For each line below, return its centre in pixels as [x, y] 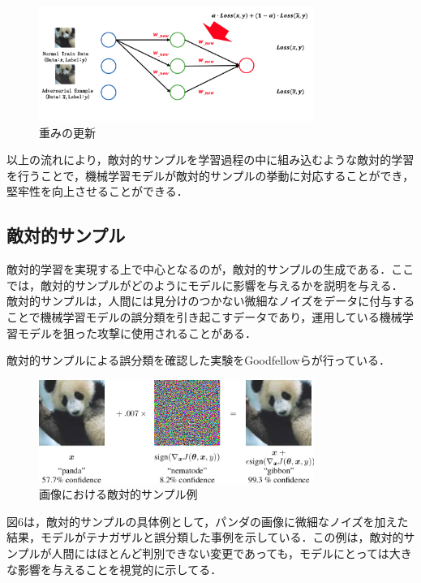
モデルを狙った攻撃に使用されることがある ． [137, 333]
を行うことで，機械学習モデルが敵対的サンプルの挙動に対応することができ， [210, 175]
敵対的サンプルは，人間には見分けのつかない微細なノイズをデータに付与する [211, 301]
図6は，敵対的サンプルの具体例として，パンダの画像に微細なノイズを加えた [208, 521]
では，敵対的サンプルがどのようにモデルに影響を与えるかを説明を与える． [205, 285]
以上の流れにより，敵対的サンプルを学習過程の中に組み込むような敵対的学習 [210, 160]
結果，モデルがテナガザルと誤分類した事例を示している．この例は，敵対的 [205, 537]
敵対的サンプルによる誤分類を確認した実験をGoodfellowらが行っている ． [199, 360]
